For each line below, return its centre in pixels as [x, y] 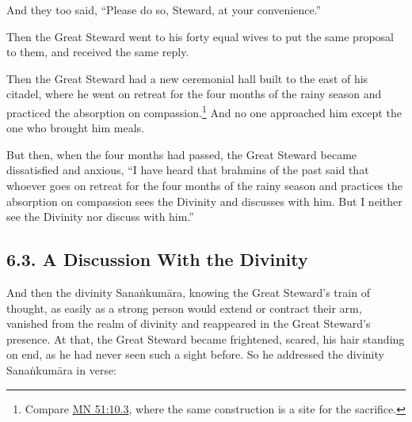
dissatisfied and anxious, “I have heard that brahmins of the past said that [188, 170]
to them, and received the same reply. [98, 52]
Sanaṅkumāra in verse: [62, 369]
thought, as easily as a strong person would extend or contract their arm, [184, 308]
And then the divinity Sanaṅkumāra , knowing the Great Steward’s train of [188, 292]
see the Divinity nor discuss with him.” [100, 217]
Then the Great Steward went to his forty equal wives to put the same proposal [200, 36]
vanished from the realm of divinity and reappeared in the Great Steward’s [189, 323]
